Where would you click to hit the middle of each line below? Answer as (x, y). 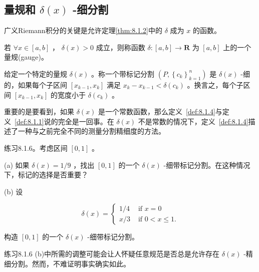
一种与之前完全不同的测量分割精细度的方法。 (91, 131)
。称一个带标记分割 (123, 73)
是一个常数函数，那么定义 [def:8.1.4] (157, 111)
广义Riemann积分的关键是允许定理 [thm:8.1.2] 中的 (83, 30)
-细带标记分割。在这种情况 (207, 165)
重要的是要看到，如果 (39, 111)
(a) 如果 (17, 165)
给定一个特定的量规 (36, 73)
